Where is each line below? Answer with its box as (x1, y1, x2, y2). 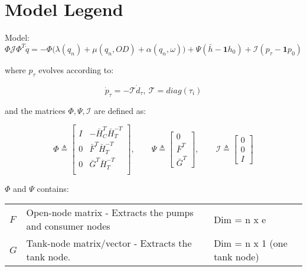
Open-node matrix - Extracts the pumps (26, 205, 194, 220)
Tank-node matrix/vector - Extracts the (26, 236, 192, 250)
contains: (37, 182, 69, 194)
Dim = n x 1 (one (214, 236, 288, 250)
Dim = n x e (214, 212, 266, 226)
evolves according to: (38, 63, 114, 76)
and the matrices (5, 104, 66, 116)
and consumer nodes (26, 219, 110, 233)
